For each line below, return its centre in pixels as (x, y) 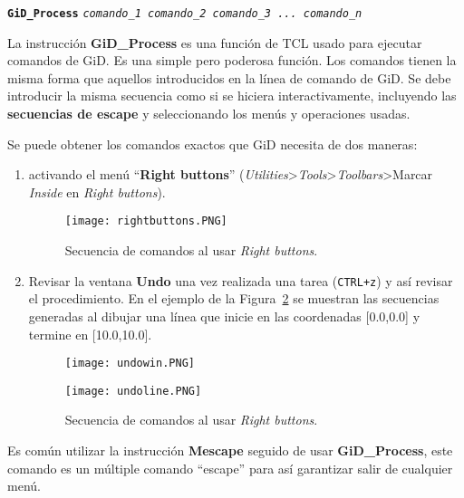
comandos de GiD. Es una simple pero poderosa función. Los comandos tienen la (232, 60)
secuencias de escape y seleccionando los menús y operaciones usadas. (209, 114)
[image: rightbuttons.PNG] (146, 221)
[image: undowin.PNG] (130, 364)
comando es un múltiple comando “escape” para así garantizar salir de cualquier (230, 468)
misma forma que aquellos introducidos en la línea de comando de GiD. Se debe (229, 77)
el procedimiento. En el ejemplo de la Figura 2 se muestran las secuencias (234, 298)
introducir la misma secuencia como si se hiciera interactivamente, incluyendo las (232, 96)
